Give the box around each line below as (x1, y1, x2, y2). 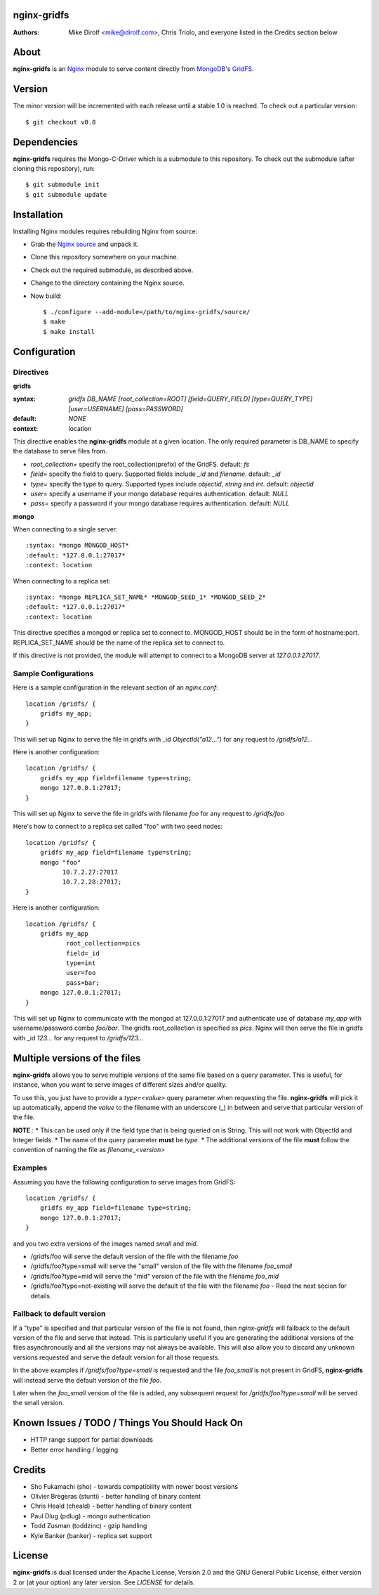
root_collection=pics (65, 939, 140, 948)
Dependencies (13, 136, 79, 148)
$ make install (43, 328, 95, 335)
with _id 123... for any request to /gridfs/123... (13, 1033, 144, 1042)
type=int (65, 960, 96, 967)
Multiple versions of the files (13, 1052, 141, 1064)
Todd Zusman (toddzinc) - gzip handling (30, 1522, 147, 1530)
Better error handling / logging (30, 1445, 119, 1454)
